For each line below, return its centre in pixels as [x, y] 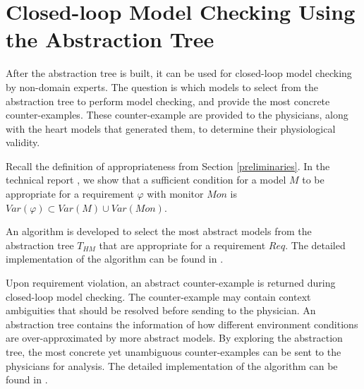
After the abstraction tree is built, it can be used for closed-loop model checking [179, 73]
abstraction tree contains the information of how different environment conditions [182, 324]
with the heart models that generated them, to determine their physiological [171, 128]
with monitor [175, 194]
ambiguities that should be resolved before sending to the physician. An [161, 310]
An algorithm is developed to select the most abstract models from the [159, 231]
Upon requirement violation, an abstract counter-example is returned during [171, 283]
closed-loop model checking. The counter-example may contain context [158, 296]
